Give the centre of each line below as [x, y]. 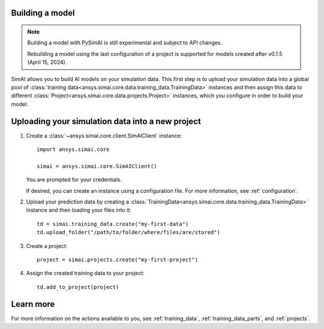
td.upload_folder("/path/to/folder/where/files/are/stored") [128, 232]
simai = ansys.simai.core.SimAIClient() [97, 166]
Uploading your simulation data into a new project [106, 121]
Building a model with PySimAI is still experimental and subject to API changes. [124, 43]
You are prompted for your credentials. [74, 180]
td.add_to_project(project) [78, 287]
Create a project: [47, 246]
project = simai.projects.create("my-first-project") [117, 259]
